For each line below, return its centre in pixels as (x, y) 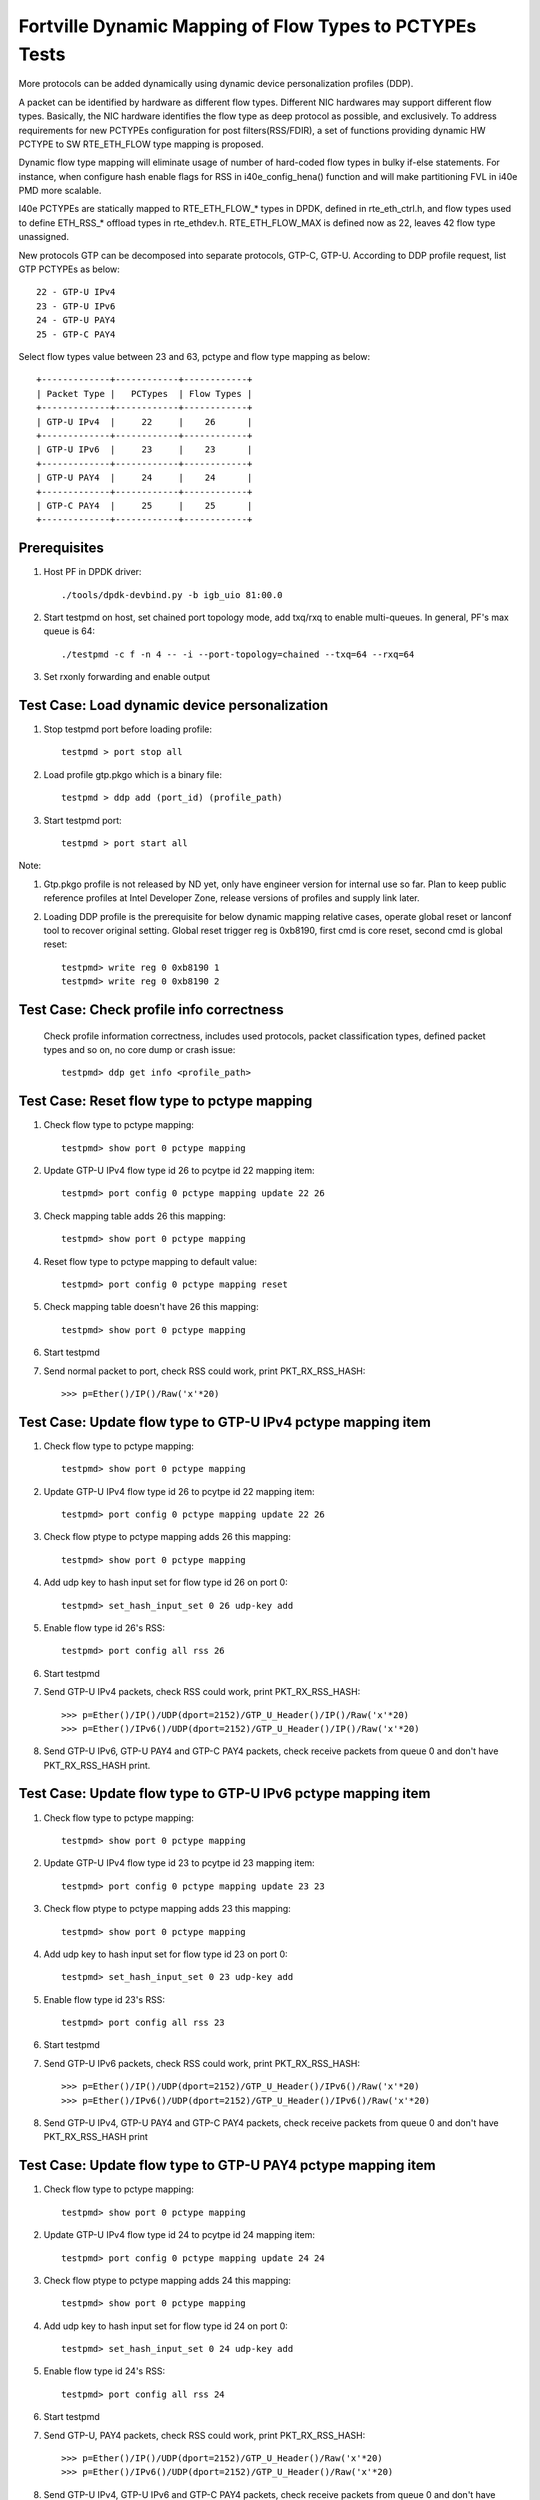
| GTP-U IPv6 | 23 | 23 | (144, 449)
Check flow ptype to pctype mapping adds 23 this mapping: (167, 1909)
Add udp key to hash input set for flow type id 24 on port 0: (166, 2326)
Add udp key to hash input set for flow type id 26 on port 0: (166, 1582)
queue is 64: (69, 631)
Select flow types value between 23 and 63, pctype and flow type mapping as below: (194, 356)
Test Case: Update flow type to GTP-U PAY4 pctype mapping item (227, 2165)
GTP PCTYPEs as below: (69, 269)
